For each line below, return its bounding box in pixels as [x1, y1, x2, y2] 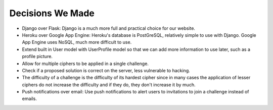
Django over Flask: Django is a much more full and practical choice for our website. [22, 25, 196, 31]
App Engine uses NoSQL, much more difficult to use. [22, 39, 132, 45]
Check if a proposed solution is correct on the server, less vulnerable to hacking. [22, 67, 191, 73]
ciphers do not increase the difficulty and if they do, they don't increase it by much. [22, 81, 196, 88]
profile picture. [22, 53, 53, 60]
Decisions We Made [9, 8, 95, 19]
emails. [22, 96, 37, 102]
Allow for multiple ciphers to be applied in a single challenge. [22, 61, 149, 67]
